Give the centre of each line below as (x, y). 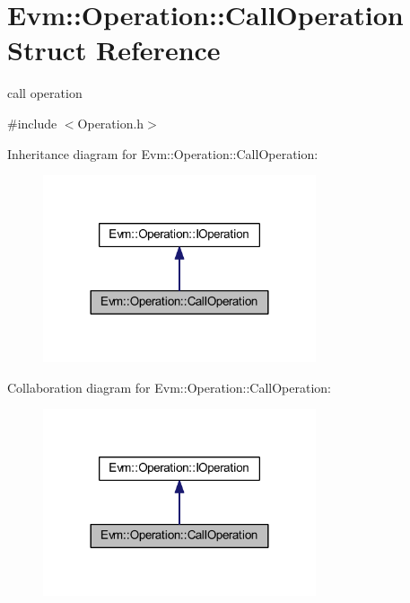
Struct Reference (114, 50)
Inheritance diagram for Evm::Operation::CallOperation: (163, 153)
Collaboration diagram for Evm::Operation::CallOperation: (169, 387)
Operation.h (111, 123)
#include (32, 123)
